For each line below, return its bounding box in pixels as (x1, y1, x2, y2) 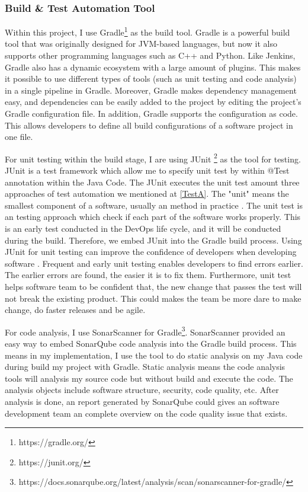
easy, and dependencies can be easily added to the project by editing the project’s (5, 95, 301, 108)
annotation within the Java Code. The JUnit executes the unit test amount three (5, 175, 300, 188)
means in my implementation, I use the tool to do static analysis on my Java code (5, 349, 303, 361)
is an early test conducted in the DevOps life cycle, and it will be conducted (5, 222, 281, 235)
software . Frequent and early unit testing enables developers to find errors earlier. (5, 257, 303, 269)
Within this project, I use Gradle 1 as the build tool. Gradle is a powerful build (5, 24, 290, 38)
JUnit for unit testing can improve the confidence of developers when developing (5, 245, 297, 258)
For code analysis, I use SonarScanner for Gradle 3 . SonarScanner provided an (5, 324, 285, 338)
